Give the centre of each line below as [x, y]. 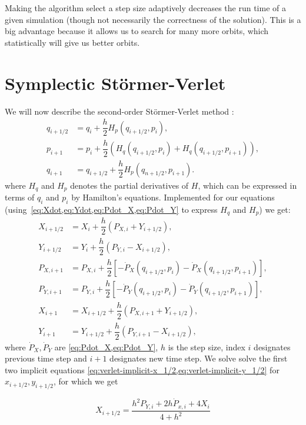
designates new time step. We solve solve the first [199, 358]
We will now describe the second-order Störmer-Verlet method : [119, 111]
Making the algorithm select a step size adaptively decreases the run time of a [146, 8]
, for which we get [86, 381]
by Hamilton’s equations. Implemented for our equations [173, 197]
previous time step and [46, 358]
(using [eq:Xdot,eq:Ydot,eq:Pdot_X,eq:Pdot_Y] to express [111, 209]
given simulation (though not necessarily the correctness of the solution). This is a [153, 19]
